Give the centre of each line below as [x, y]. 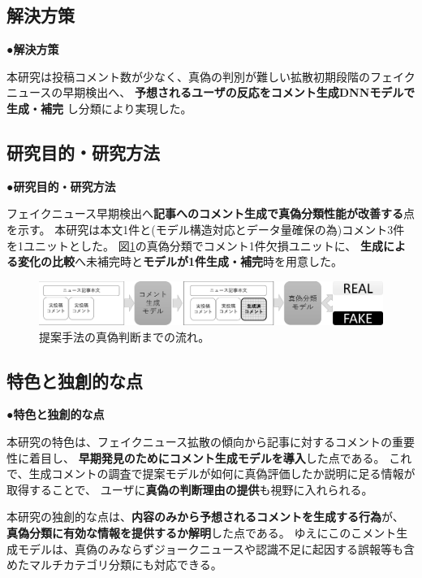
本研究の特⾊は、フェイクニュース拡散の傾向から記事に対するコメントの [200, 441]
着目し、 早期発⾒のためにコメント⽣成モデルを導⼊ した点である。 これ [220, 457]
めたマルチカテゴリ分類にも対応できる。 [114, 565]
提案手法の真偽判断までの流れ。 [125, 336]
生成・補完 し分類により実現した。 [99, 108]
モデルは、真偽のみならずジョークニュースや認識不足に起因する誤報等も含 [216, 548]
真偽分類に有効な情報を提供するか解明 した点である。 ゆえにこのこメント [202, 532]
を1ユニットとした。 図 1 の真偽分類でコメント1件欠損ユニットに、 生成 [195, 245]
